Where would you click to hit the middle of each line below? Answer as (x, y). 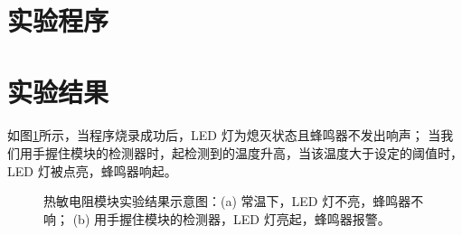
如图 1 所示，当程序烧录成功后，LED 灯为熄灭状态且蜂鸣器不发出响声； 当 (224, 135)
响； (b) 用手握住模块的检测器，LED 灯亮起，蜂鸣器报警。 (217, 218)
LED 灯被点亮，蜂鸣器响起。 (92, 170)
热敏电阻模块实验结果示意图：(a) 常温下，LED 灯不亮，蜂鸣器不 (234, 201)
